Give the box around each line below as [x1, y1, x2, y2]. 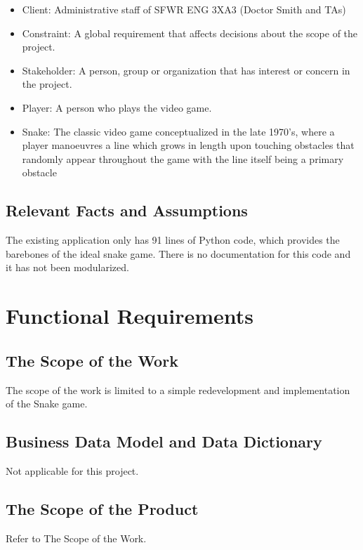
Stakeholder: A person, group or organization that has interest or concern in [22, 63, 350, 77]
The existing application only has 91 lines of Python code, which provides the [6, 233, 340, 247]
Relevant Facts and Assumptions [6, 199, 248, 221]
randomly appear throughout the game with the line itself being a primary [22, 151, 344, 166]
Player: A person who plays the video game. [22, 100, 212, 114]
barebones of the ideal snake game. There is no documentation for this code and [6, 246, 351, 261]
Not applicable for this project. [6, 463, 139, 478]
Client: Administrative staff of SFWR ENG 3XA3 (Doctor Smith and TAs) [22, 2, 346, 16]
